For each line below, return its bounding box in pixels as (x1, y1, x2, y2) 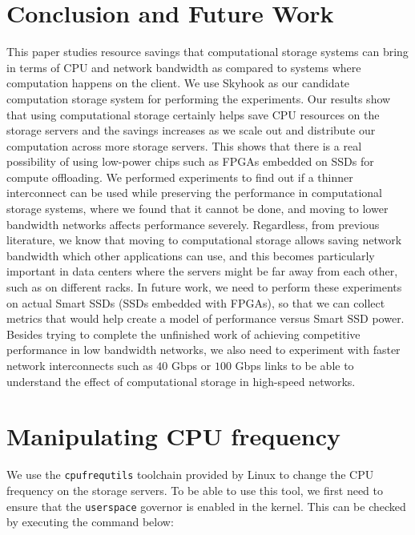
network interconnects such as (6, 357, 153, 373)
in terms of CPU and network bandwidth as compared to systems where (6, 58, 361, 75)
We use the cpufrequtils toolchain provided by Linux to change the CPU (6, 466, 374, 483)
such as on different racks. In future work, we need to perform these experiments (6, 279, 402, 296)
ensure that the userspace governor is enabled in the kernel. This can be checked (6, 497, 406, 514)
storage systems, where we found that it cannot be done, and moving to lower (6, 200, 389, 217)
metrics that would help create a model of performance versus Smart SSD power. (6, 310, 405, 327)
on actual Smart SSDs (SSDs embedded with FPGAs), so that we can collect (6, 294, 385, 311)
